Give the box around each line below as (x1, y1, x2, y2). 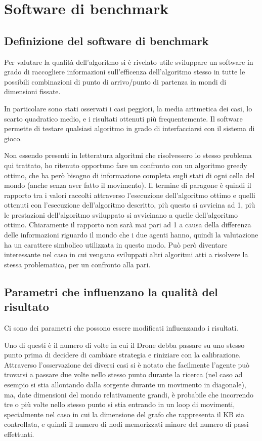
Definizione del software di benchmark (4, 32, 209, 48)
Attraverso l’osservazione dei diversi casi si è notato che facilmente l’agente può (4, 359, 250, 370)
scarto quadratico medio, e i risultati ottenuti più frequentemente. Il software (4, 113, 243, 124)
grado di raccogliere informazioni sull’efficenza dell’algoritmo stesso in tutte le (4, 66, 245, 77)
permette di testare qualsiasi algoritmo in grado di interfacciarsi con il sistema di (4, 123, 255, 134)
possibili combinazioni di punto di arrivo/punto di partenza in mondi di (4, 76, 227, 87)
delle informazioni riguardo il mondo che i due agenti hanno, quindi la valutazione (4, 229, 258, 240)
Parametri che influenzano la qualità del (4, 284, 218, 299)
